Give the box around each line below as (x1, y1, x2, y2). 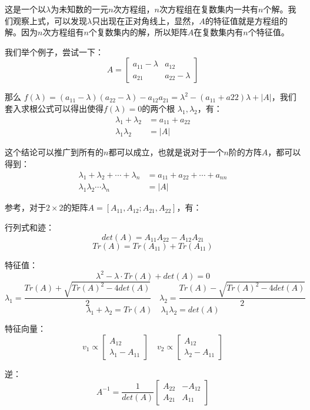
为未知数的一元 (51, 3, 109, 15)
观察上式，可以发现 (12, 14, 87, 26)
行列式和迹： (5, 221, 54, 234)
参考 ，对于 (5, 201, 46, 214)
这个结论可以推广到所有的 (5, 146, 104, 158)
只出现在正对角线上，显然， (92, 14, 199, 26)
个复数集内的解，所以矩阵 (88, 26, 188, 38)
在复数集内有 (194, 26, 244, 38)
